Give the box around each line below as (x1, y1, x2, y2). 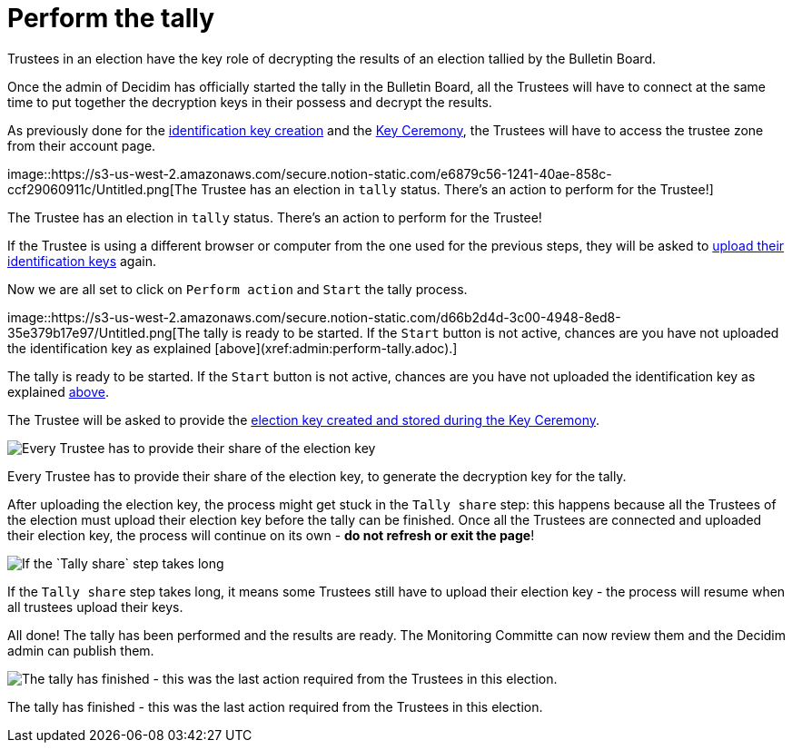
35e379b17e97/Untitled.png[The (7, 324, 201, 340)
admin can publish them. (7, 642, 154, 658)
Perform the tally (7, 3, 215, 34)
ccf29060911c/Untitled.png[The (7, 181, 198, 197)
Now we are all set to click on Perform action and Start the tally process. (7, 281, 468, 297)
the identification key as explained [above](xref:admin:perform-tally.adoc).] (7, 340, 458, 356)
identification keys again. (7, 252, 156, 269)
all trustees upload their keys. (7, 598, 183, 615)
